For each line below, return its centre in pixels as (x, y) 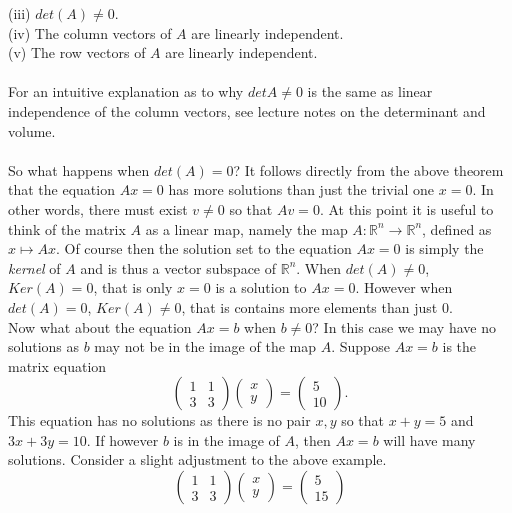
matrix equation (57, 365)
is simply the (444, 248)
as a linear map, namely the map (246, 228)
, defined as (457, 228)
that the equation (61, 189)
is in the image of (226, 439)
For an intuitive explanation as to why (126, 91)
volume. (32, 130)
